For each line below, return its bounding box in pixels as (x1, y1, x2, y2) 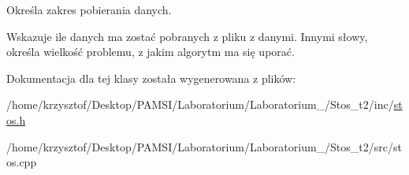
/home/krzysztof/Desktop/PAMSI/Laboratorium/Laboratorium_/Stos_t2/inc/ (6, 96, 394, 113)
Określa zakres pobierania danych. (6, 2, 172, 17)
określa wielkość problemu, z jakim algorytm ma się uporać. (6, 43, 295, 60)
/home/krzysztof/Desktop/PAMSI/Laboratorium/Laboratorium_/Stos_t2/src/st (6, 138, 402, 155)
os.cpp (6, 154, 37, 170)
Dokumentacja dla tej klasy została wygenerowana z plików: (6, 69, 296, 86)
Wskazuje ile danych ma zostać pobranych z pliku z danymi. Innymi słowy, (6, 28, 368, 44)
